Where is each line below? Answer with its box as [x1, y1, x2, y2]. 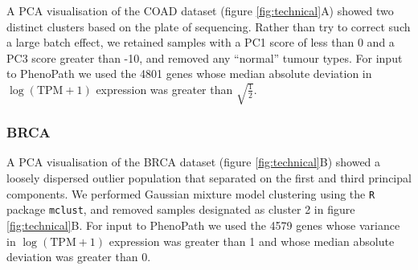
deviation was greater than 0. [6, 248, 151, 265]
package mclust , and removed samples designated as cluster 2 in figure [6, 201, 355, 218]
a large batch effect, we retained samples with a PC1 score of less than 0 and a [6, 34, 395, 51]
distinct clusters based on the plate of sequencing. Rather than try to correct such [6, 18, 411, 35]
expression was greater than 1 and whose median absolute [109, 232, 395, 249]
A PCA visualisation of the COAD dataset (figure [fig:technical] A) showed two [6, 2, 394, 18]
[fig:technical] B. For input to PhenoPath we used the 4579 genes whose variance [6, 216, 400, 233]
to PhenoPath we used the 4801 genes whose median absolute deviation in [6, 65, 372, 82]
